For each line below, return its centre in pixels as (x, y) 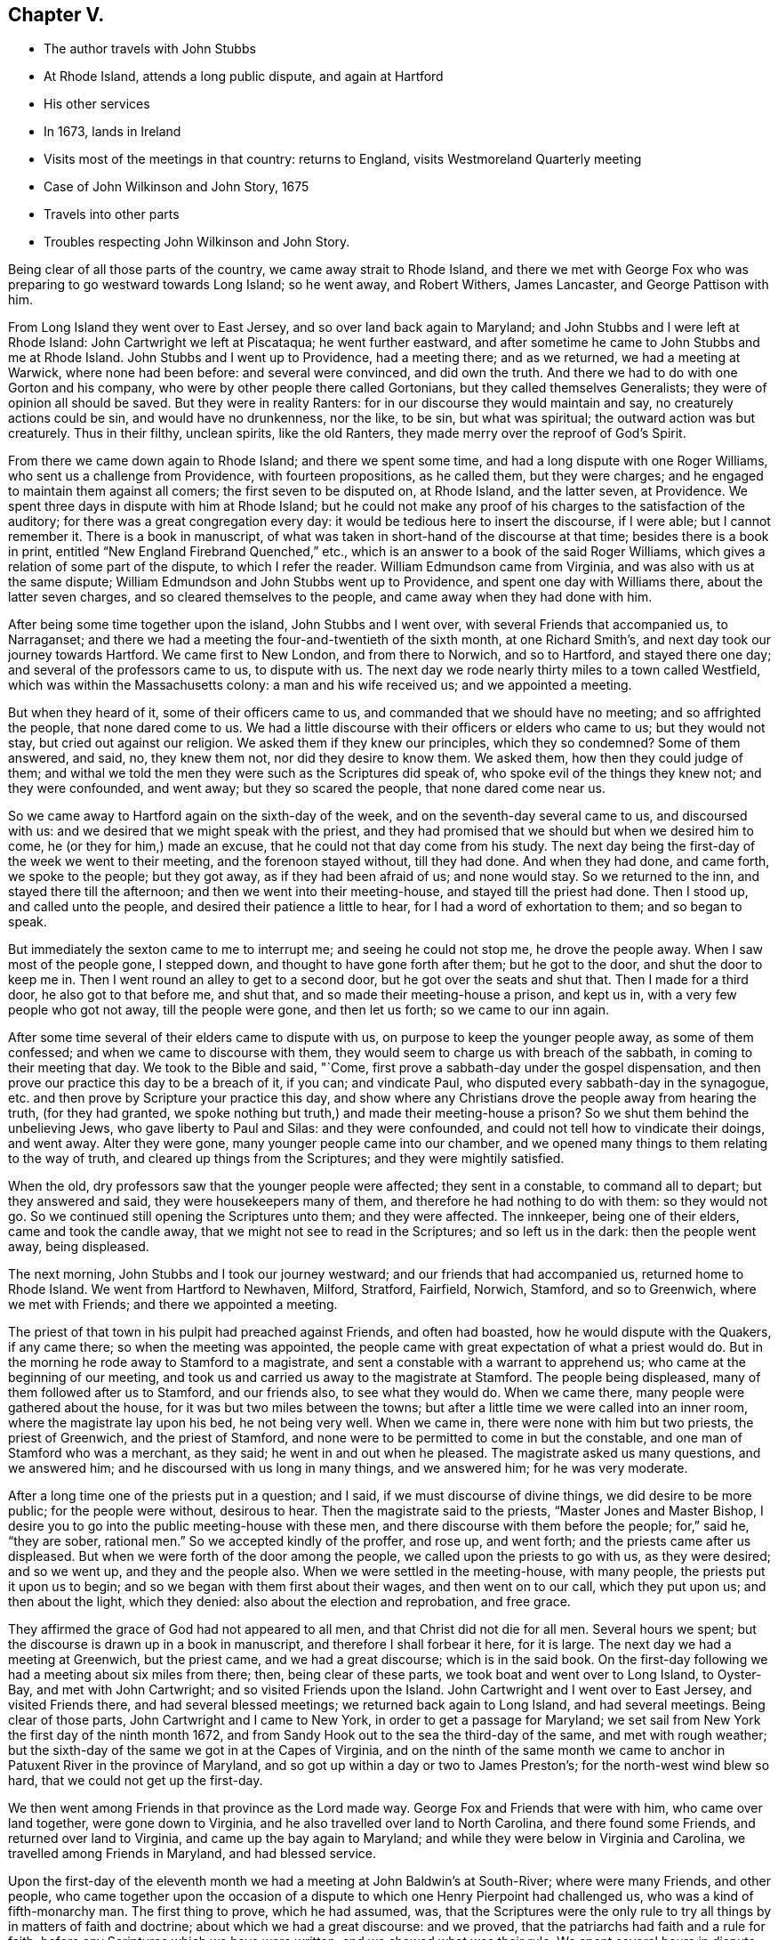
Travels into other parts (112, 214)
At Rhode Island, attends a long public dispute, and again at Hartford (244, 77)
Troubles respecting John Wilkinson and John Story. (197, 242)
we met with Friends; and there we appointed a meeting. (173, 1305)
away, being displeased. (79, 1247)
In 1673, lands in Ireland (112, 132)
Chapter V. (56, 15)
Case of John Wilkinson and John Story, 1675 (176, 187)
